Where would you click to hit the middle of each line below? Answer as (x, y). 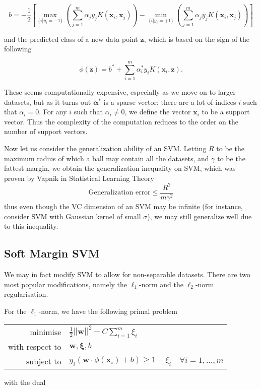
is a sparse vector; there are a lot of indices (170, 102)
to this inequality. (31, 226)
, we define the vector (158, 112)
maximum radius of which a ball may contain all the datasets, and (107, 158)
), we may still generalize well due (200, 216)
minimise (46, 332)
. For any (53, 112)
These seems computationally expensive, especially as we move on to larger (120, 92)
